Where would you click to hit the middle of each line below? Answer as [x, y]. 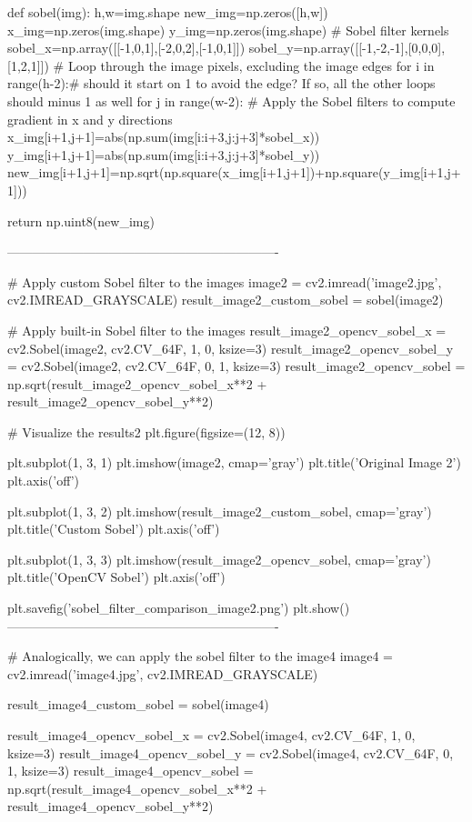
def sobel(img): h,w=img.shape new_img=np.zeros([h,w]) [168, 12]
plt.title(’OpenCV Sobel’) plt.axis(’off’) [116, 577]
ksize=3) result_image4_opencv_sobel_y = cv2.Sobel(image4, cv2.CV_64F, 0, [231, 752]
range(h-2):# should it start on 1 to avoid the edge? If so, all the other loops [221, 83]
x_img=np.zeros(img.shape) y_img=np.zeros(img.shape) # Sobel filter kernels [228, 30]
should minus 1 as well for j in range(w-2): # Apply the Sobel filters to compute [231, 100]
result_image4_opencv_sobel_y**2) [110, 806]
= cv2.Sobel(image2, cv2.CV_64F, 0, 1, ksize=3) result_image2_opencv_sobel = [236, 366]
